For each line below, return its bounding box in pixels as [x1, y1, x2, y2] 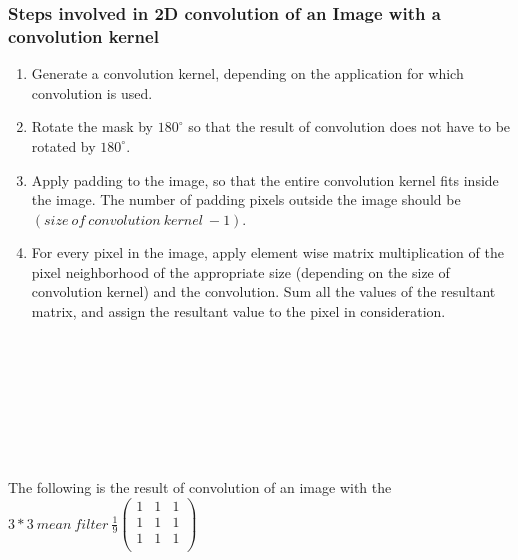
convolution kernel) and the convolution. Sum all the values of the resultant [31, 281, 496, 302]
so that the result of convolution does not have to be [188, 116, 511, 137]
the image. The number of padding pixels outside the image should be [31, 189, 461, 210]
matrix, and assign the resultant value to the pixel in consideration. [31, 301, 446, 322]
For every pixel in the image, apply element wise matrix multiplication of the [31, 242, 504, 263]
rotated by [31, 135, 96, 156]
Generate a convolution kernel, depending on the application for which [31, 63, 464, 84]
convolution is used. [31, 82, 153, 103]
